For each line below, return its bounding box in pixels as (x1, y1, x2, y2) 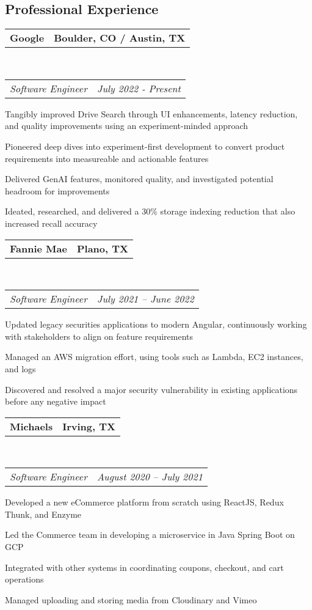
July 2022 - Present (96, 81, 181, 95)
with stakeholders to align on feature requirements (5, 329, 193, 342)
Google (10, 31, 45, 45)
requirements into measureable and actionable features (5, 152, 209, 164)
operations (5, 573, 44, 586)
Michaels (10, 419, 53, 433)
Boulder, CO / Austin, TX (54, 31, 186, 45)
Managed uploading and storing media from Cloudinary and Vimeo (5, 593, 257, 606)
